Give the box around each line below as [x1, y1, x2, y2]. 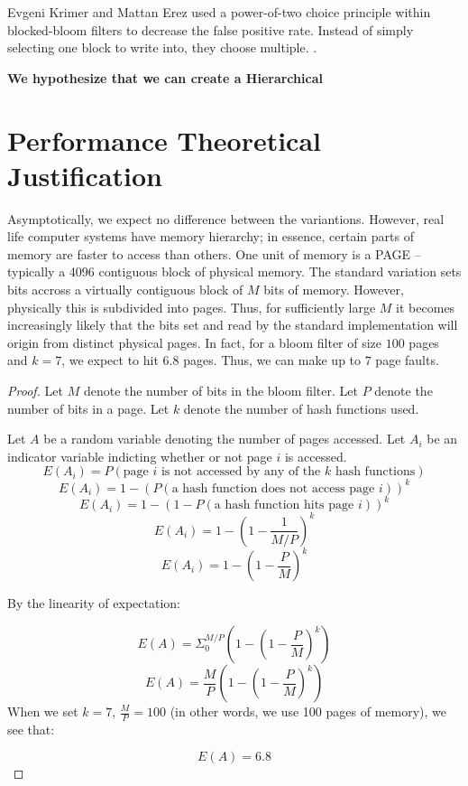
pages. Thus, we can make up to [183, 351, 362, 370]
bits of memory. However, [263, 280, 404, 299]
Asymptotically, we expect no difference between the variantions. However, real [7, 209, 445, 228]
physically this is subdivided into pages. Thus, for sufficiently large [7, 297, 376, 316]
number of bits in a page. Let [7, 398, 170, 417]
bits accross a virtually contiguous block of [7, 280, 243, 299]
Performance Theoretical [7, 121, 322, 158]
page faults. [375, 351, 439, 370]
